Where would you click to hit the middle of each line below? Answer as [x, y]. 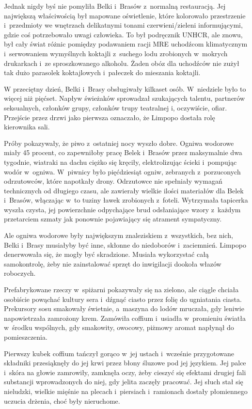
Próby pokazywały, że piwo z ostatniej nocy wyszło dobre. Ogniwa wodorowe [119, 143]
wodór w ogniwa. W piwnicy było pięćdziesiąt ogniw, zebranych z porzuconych [122, 171]
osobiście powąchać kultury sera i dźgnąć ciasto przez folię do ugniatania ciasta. [123, 299]
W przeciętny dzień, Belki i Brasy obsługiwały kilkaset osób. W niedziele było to [125, 88]
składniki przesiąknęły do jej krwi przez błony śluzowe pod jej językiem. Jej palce [125, 363]
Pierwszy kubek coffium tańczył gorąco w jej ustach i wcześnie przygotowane [119, 353]
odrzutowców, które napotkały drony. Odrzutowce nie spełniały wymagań [113, 181]
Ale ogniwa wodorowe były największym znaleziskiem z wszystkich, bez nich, [118, 235]
